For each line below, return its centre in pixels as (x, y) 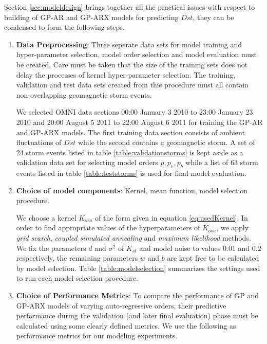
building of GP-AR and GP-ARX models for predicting (91, 17)
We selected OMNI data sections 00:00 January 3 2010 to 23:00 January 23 (135, 112)
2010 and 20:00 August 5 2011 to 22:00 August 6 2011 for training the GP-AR (139, 122)
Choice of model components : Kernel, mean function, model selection (132, 190)
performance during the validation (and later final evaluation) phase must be (137, 315)
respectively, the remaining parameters (77, 258)
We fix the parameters (51, 248)
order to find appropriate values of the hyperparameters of (108, 228)
